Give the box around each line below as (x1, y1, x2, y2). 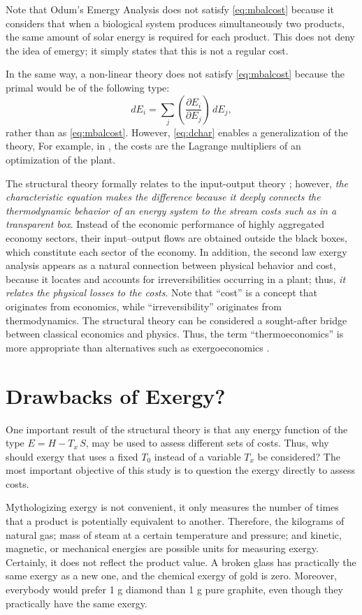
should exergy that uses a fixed (6, 449, 138, 463)
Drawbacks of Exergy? (6, 381, 226, 410)
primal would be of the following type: (6, 80, 170, 94)
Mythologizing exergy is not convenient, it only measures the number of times (6, 500, 339, 514)
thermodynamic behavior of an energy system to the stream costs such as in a (6, 203, 337, 217)
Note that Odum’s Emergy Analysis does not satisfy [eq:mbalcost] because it (6, 2, 334, 16)
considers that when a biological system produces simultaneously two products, (6, 15, 345, 30)
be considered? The (257, 449, 340, 463)
